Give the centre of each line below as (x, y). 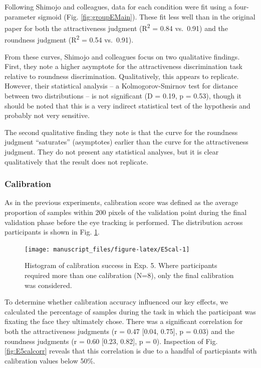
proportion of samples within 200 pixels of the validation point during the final (126, 212)
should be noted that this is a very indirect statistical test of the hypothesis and (127, 105)
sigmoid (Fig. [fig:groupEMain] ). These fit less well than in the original (147, 16)
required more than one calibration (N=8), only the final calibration (129, 275)
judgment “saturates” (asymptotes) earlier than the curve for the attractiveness (126, 142)
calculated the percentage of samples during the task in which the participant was (130, 311)
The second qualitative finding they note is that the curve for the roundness (121, 132)
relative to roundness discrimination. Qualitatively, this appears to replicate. (122, 76)
